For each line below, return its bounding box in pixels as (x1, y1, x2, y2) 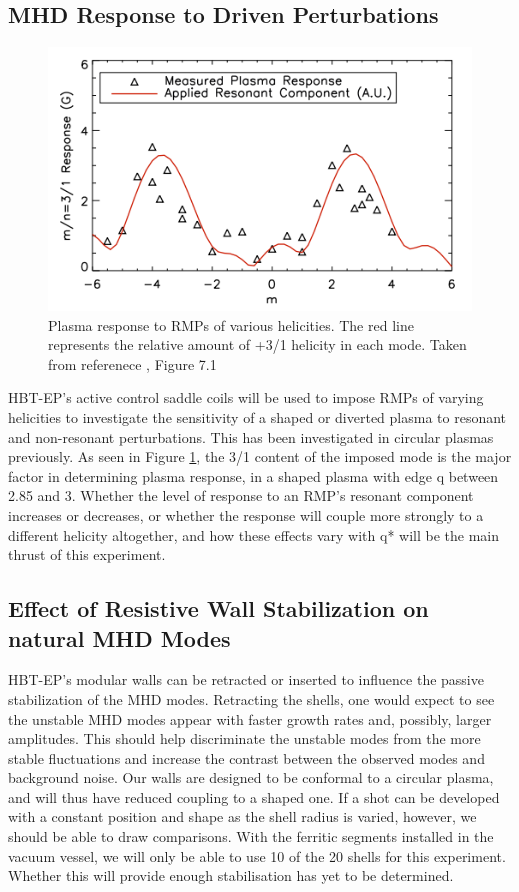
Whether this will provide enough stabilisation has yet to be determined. (8, 865, 454, 886)
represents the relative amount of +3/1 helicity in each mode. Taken (48, 334, 467, 355)
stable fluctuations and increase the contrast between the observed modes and (8, 747, 485, 768)
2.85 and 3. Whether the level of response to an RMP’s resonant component (8, 485, 474, 506)
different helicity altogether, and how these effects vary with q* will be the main (8, 524, 500, 545)
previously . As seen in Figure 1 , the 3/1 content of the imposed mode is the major (8, 446, 512, 467)
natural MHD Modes (8, 622, 231, 653)
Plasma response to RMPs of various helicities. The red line (48, 314, 414, 335)
